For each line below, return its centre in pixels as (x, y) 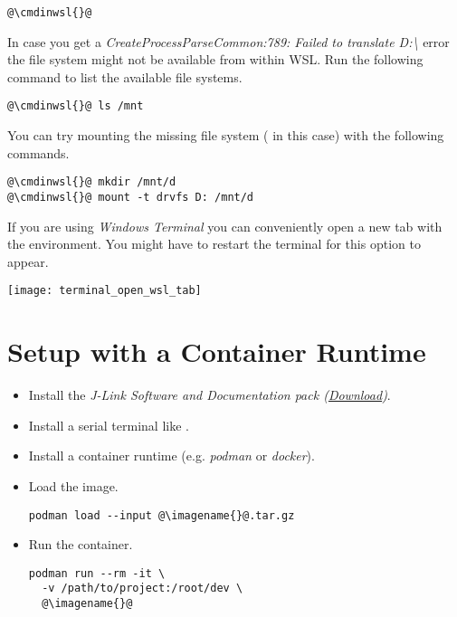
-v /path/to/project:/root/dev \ (143, 589)
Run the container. (81, 544)
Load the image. (73, 485)
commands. (38, 152)
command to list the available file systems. (125, 76)
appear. (28, 261)
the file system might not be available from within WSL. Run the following (215, 59)
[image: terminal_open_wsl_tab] (105, 291)
